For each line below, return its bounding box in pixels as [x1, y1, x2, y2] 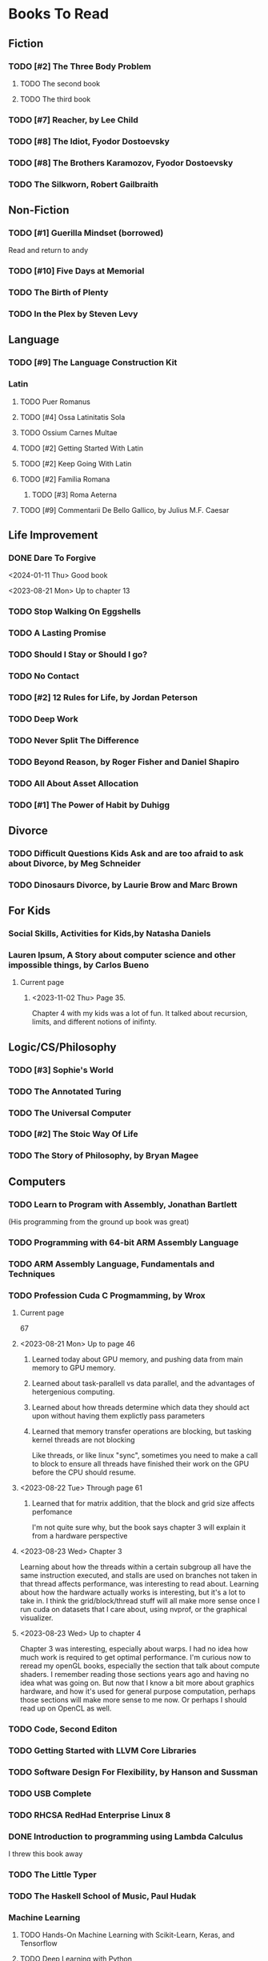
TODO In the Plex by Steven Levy [8, 309, 138, 320]
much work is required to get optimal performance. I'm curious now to [19, 1653, 251, 1663]
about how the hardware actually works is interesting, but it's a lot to [19, 1587, 246, 1597]
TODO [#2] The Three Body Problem [8, 61, 152, 72]
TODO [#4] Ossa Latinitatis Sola [19, 412, 126, 422]
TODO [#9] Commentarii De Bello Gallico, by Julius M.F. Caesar [19, 505, 230, 514]
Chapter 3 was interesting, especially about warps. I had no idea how [19, 1644, 248, 1654]
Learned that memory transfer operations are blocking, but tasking [31, 1427, 252, 1436]
